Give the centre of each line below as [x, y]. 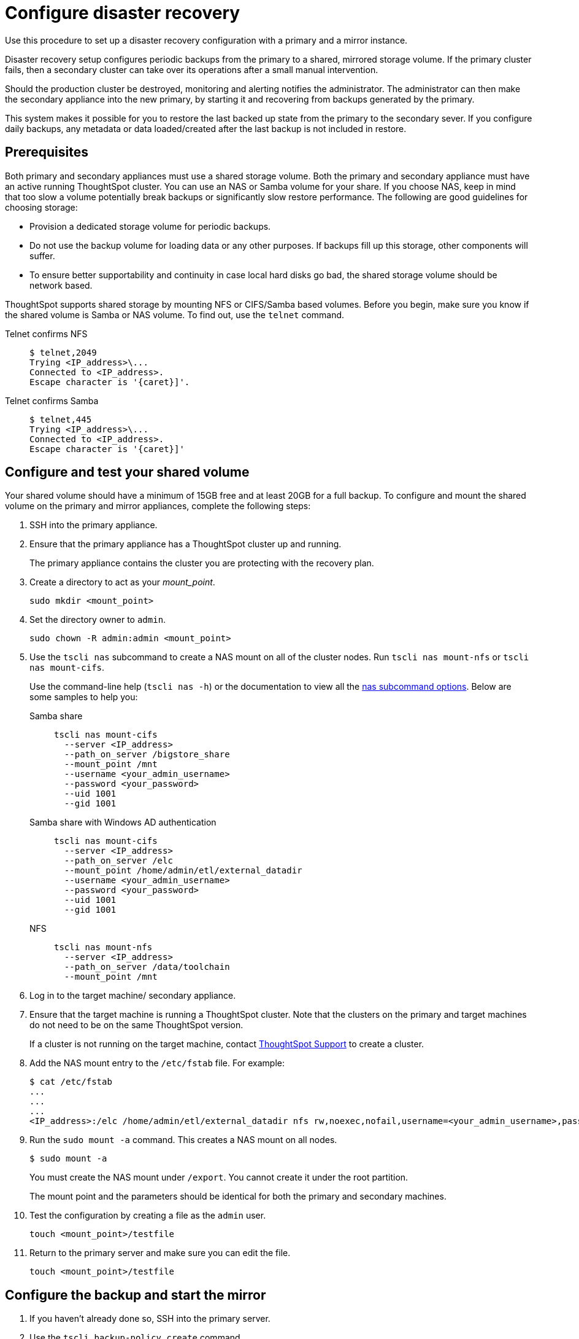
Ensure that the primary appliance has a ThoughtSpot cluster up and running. [186, 544]
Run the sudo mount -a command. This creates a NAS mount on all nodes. [183, 1140]
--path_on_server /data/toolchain [147, 967]
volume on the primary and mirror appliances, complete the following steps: [158, 506]
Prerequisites [47, 152]
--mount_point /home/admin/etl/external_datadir [183, 871]
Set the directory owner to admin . [98, 620]
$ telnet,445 [61, 419]
